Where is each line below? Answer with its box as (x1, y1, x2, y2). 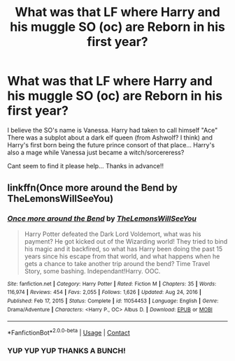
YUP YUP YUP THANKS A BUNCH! (7, 346, 126, 355)
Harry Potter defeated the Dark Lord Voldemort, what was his (24, 230, 201, 238)
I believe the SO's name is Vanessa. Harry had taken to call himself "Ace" (7, 126, 218, 134)
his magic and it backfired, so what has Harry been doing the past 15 (24, 244, 222, 253)
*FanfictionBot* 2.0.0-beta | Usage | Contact (7, 327, 131, 337)
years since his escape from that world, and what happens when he (24, 252, 220, 260)
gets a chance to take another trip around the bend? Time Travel (24, 259, 211, 267)
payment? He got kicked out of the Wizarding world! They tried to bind (24, 237, 228, 245)
